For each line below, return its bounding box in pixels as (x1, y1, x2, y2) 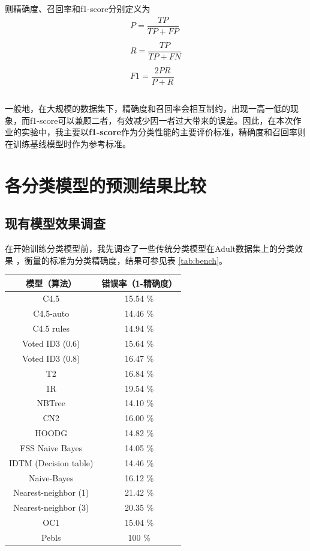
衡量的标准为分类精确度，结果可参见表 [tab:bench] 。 (24, 254, 228, 266)
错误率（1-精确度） (101, 276, 177, 289)
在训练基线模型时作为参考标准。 (5, 137, 131, 150)
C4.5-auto (33, 307, 70, 320)
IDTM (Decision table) (9, 456, 94, 469)
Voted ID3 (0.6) (22, 337, 80, 350)
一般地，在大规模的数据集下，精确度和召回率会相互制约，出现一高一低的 (5, 102, 290, 114)
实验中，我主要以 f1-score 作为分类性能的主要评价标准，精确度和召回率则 (21, 126, 306, 138)
